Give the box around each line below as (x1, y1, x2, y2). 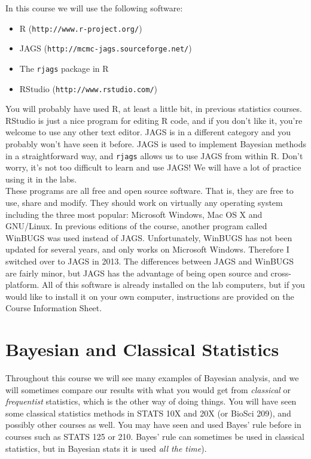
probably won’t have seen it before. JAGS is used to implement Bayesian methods (5, 138, 306, 150)
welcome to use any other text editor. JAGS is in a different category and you (5, 126, 291, 138)
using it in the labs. (5, 172, 77, 185)
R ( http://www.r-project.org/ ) (19, 22, 142, 34)
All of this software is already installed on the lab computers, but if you (42, 278, 305, 291)
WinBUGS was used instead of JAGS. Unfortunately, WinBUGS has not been (5, 231, 292, 244)
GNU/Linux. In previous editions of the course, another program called (5, 220, 267, 232)
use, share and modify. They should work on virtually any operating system (5, 196, 283, 209)
